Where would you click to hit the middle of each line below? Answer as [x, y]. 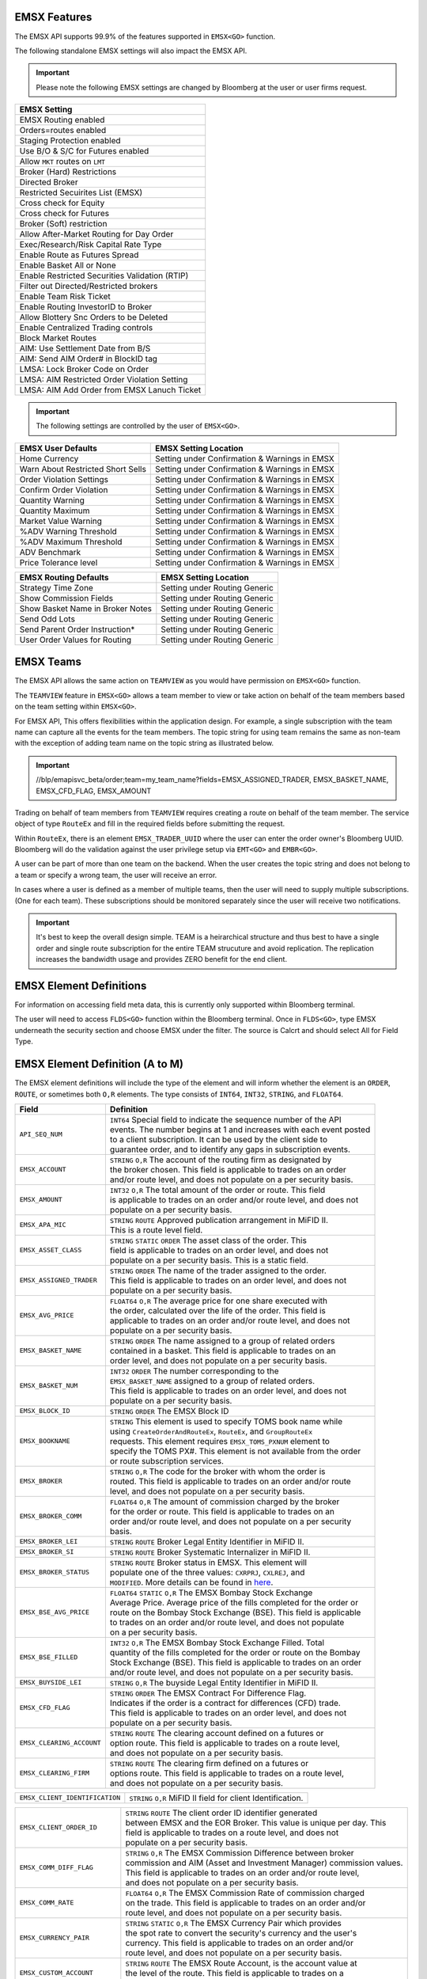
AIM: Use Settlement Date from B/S [85, 348]
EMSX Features [53, 17]
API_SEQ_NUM [41, 1135]
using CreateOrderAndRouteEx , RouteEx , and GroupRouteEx [211, 1431]
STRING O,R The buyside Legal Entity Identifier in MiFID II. [214, 1682]
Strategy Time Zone [57, 587]
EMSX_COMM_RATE [47, 1903]
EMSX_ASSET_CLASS [51, 1250]
